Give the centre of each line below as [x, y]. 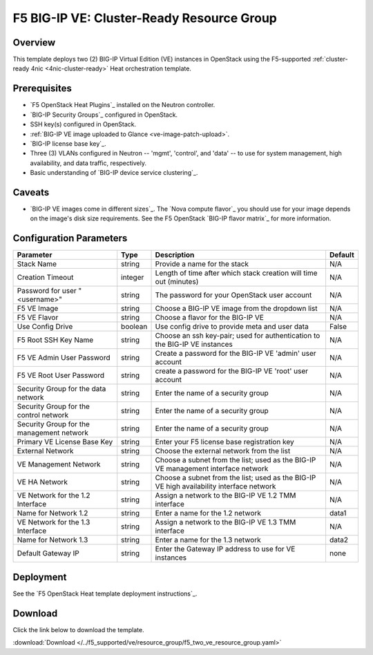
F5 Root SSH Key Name [55, 340]
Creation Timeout [45, 278]
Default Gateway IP [48, 553]
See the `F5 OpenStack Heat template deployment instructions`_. [105, 594]
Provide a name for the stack [202, 264]
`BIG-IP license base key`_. [68, 143]
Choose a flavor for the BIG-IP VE [209, 318]
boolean [134, 327]
